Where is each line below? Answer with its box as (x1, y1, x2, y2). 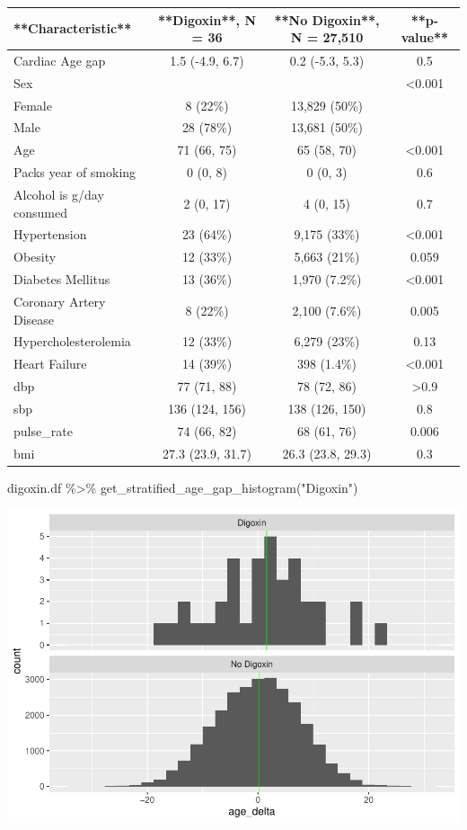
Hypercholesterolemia (13, 332, 131, 351)
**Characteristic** (13, 19, 132, 38)
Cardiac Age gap (13, 50, 106, 69)
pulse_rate (13, 421, 73, 440)
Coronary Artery (13, 291, 106, 310)
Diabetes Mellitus (13, 270, 110, 289)
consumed (13, 202, 67, 221)
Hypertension (13, 225, 87, 244)
